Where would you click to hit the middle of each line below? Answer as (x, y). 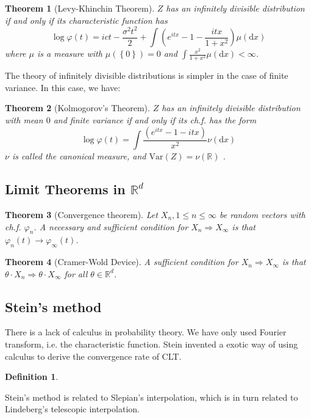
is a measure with (70, 53)
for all (76, 273)
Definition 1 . (32, 377)
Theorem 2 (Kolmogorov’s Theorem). (77, 108)
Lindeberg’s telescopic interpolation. (72, 409)
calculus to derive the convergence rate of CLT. (93, 356)
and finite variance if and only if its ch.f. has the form (155, 120)
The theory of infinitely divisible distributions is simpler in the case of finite (147, 75)
